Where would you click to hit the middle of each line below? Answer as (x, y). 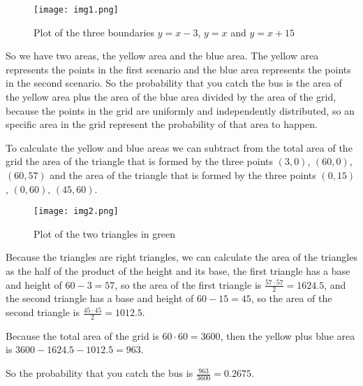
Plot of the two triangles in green (104, 233)
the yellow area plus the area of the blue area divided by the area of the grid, (171, 97)
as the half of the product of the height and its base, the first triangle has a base (178, 271)
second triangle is (43, 312)
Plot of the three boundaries (94, 32)
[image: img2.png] (76, 212)
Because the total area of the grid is (82, 335)
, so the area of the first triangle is (188, 284)
